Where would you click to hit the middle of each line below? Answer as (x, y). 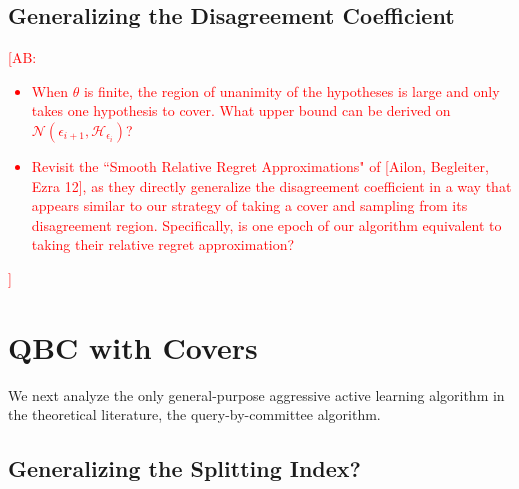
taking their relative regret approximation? (163, 244)
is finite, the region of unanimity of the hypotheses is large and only (291, 90)
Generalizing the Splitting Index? (184, 468)
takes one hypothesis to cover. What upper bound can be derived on (241, 110)
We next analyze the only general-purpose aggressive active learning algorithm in (256, 394)
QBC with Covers (133, 346)
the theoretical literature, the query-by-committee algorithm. (194, 414)
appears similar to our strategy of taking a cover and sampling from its (249, 205)
